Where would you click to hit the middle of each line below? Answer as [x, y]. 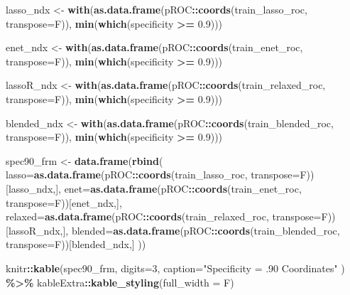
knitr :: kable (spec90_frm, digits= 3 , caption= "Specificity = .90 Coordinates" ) [175, 268]
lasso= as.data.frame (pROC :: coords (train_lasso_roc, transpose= [153, 175]
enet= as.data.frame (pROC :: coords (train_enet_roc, [183, 188]
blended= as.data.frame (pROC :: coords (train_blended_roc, [206, 230]
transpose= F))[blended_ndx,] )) [76, 244]
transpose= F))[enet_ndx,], [64, 202]
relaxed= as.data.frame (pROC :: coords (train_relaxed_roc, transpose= [164, 216]
